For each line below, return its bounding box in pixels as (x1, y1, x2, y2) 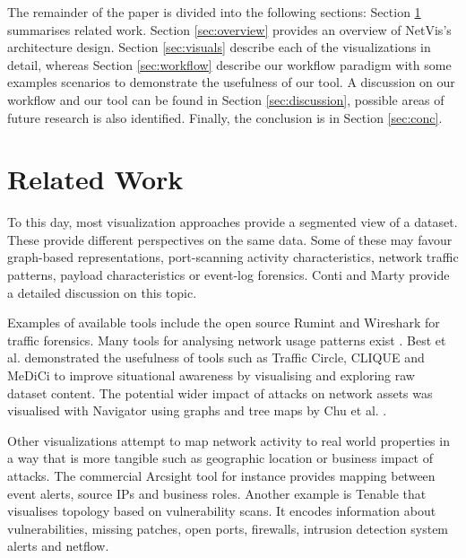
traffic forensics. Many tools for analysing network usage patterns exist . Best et (7, 330, 446, 349)
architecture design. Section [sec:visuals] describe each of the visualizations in (7, 38, 431, 57)
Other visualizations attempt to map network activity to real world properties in (7, 431, 450, 449)
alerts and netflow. (7, 536, 109, 555)
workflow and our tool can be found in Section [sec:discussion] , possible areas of (7, 90, 444, 109)
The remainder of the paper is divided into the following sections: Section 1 (7, 3, 421, 21)
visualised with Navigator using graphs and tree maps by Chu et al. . (7, 401, 387, 420)
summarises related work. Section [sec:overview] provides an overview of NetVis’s (7, 20, 452, 39)
